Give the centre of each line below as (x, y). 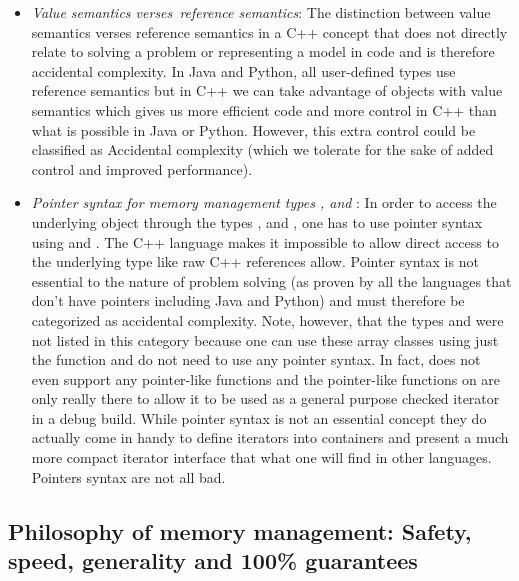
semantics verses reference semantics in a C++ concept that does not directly (269, 31)
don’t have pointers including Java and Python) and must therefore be (248, 300)
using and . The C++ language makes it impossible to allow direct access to (265, 241)
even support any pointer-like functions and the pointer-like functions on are (266, 378)
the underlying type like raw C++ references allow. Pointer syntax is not (255, 261)
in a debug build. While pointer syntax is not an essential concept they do (259, 417)
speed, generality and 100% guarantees (213, 560)
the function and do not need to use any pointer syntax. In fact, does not (256, 359)
